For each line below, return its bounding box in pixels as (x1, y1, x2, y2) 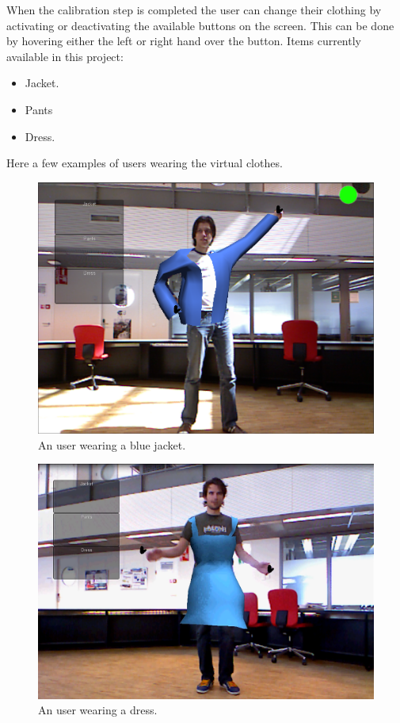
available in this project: (6, 48, 124, 64)
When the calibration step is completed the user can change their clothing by (6, 2, 382, 17)
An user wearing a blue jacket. (38, 436, 186, 453)
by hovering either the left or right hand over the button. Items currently (6, 33, 361, 49)
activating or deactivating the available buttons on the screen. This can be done (6, 17, 394, 33)
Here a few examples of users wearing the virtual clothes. (6, 155, 283, 171)
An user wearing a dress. (38, 702, 158, 718)
